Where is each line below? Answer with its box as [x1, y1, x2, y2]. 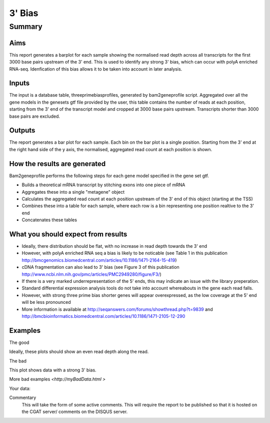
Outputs [9, 126, 35, 135]
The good [9, 339, 29, 345]
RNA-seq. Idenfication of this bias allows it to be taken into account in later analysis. [9, 66, 182, 72]
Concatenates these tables [21, 217, 77, 223]
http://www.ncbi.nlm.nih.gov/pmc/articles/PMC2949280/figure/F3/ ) [21, 271, 162, 277]
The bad [9, 358, 27, 364]
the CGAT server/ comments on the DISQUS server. [21, 408, 128, 414]
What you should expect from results [9, 230, 127, 238]
